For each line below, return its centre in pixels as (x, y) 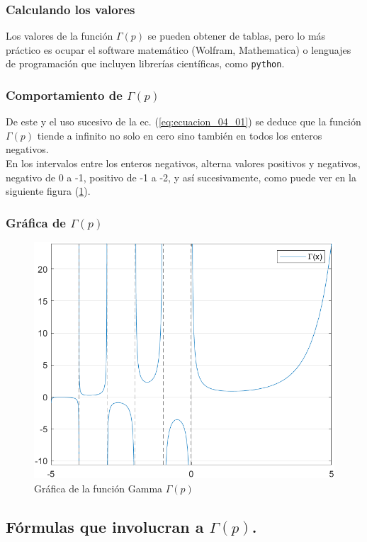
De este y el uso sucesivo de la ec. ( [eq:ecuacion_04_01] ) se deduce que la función (183, 122)
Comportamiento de (64, 95)
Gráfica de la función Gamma (98, 488)
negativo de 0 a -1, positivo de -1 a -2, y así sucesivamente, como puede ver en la (181, 177)
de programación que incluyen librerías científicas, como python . (145, 63)
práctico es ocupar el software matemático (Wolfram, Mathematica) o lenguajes (179, 49)
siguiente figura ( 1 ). (48, 191)
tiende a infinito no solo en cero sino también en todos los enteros (180, 135)
